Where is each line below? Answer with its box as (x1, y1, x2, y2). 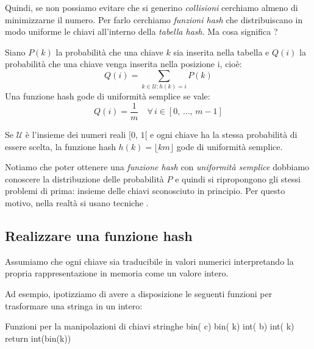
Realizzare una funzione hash (5, 226, 193, 245)
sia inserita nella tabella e (173, 45, 269, 58)
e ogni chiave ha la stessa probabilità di (150, 128, 298, 141)
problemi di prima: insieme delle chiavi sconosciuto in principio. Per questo (5, 184, 285, 197)
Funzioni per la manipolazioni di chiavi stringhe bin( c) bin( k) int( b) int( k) (5, 320, 294, 333)
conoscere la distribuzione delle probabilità (5, 172, 164, 185)
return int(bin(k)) (5, 331, 71, 344)
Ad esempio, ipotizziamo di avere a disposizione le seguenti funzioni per (5, 287, 273, 300)
